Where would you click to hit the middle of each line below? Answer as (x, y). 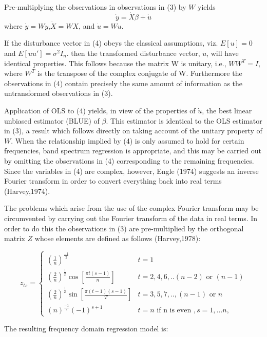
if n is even (174, 311)
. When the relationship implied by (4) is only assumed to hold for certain (128, 140)
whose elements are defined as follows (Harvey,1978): (118, 238)
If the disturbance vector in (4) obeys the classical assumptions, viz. (111, 43)
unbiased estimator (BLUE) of (52, 120)
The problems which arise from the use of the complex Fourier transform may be (131, 208)
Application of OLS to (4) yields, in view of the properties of (100, 110)
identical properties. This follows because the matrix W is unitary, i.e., (115, 63)
